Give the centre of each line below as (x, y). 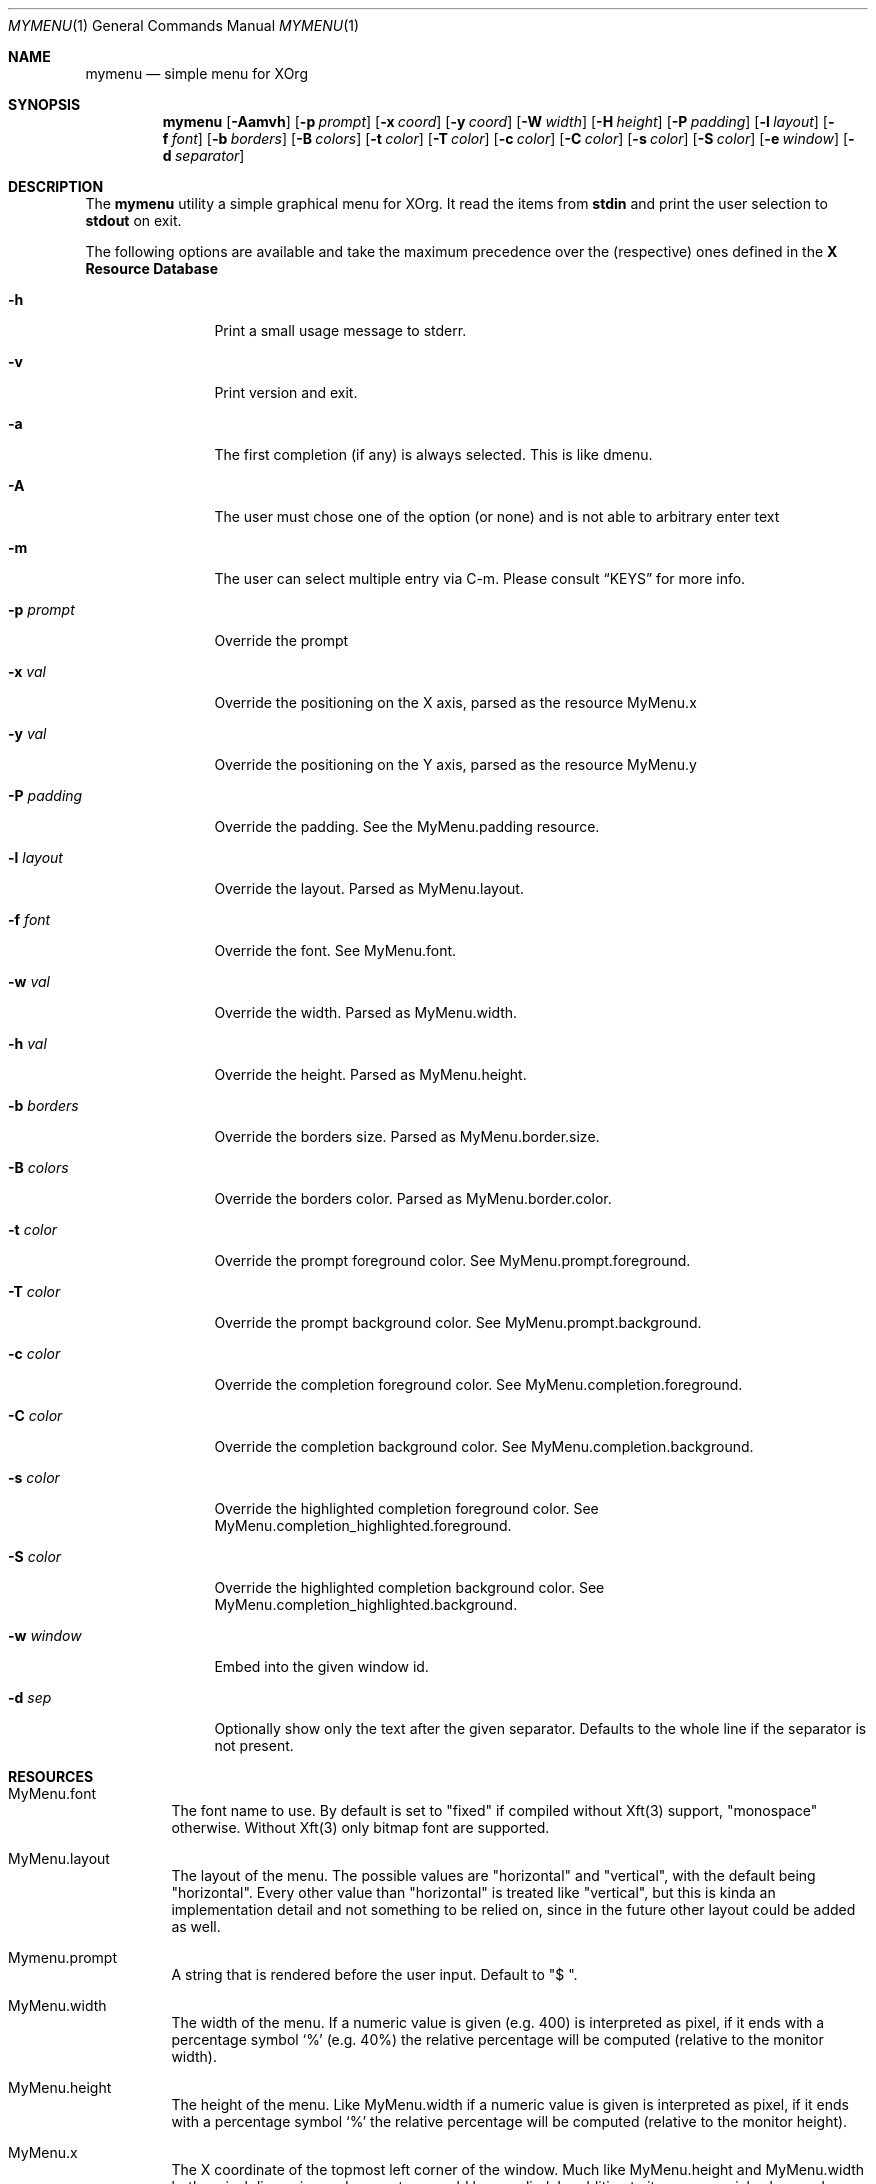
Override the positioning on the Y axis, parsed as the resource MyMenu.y (455, 764)
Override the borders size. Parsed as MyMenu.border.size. (407, 1136)
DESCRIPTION (56, 186)
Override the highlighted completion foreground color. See (406, 1508)
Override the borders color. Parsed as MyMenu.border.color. (413, 1198)
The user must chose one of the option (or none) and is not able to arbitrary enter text (497, 516)
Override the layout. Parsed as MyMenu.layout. (369, 888)
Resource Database (151, 268)
